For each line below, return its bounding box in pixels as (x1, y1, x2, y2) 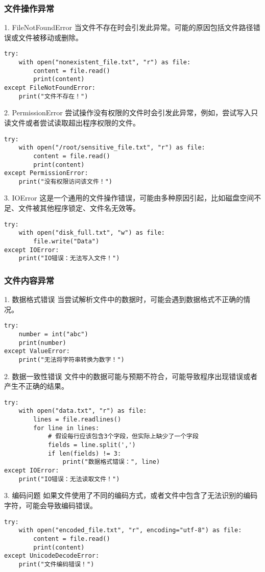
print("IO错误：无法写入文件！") (18, 255, 120, 262)
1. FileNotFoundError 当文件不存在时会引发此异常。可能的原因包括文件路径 (4, 22, 253, 33)
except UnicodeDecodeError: (4, 552, 100, 560)
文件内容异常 (4, 273, 55, 286)
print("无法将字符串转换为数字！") (18, 356, 125, 363)
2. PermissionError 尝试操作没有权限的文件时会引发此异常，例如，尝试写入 (4, 107, 251, 118)
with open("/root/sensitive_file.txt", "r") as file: (18, 144, 205, 152)
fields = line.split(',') (47, 441, 136, 449)
